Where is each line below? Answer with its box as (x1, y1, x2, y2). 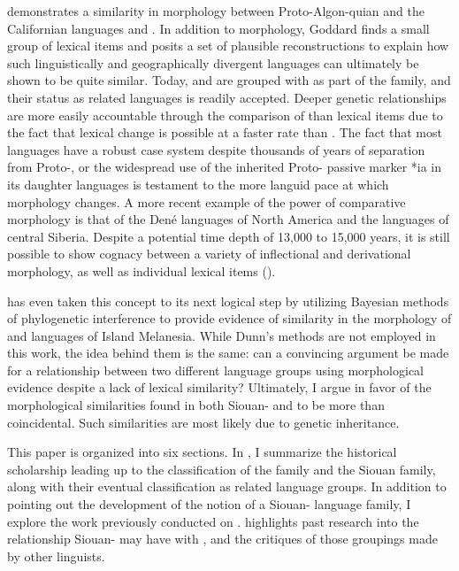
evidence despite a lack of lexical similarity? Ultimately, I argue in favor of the (7, 378, 432, 397)
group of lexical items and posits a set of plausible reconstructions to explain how (7, 36, 449, 55)
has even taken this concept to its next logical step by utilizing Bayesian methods (7, 291, 449, 310)
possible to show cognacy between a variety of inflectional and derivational (7, 244, 411, 263)
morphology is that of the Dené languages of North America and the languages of (7, 210, 449, 228)
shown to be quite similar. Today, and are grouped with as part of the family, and (7, 71, 451, 89)
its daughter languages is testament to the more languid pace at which (7, 174, 389, 193)
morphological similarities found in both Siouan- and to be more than (7, 396, 385, 414)
